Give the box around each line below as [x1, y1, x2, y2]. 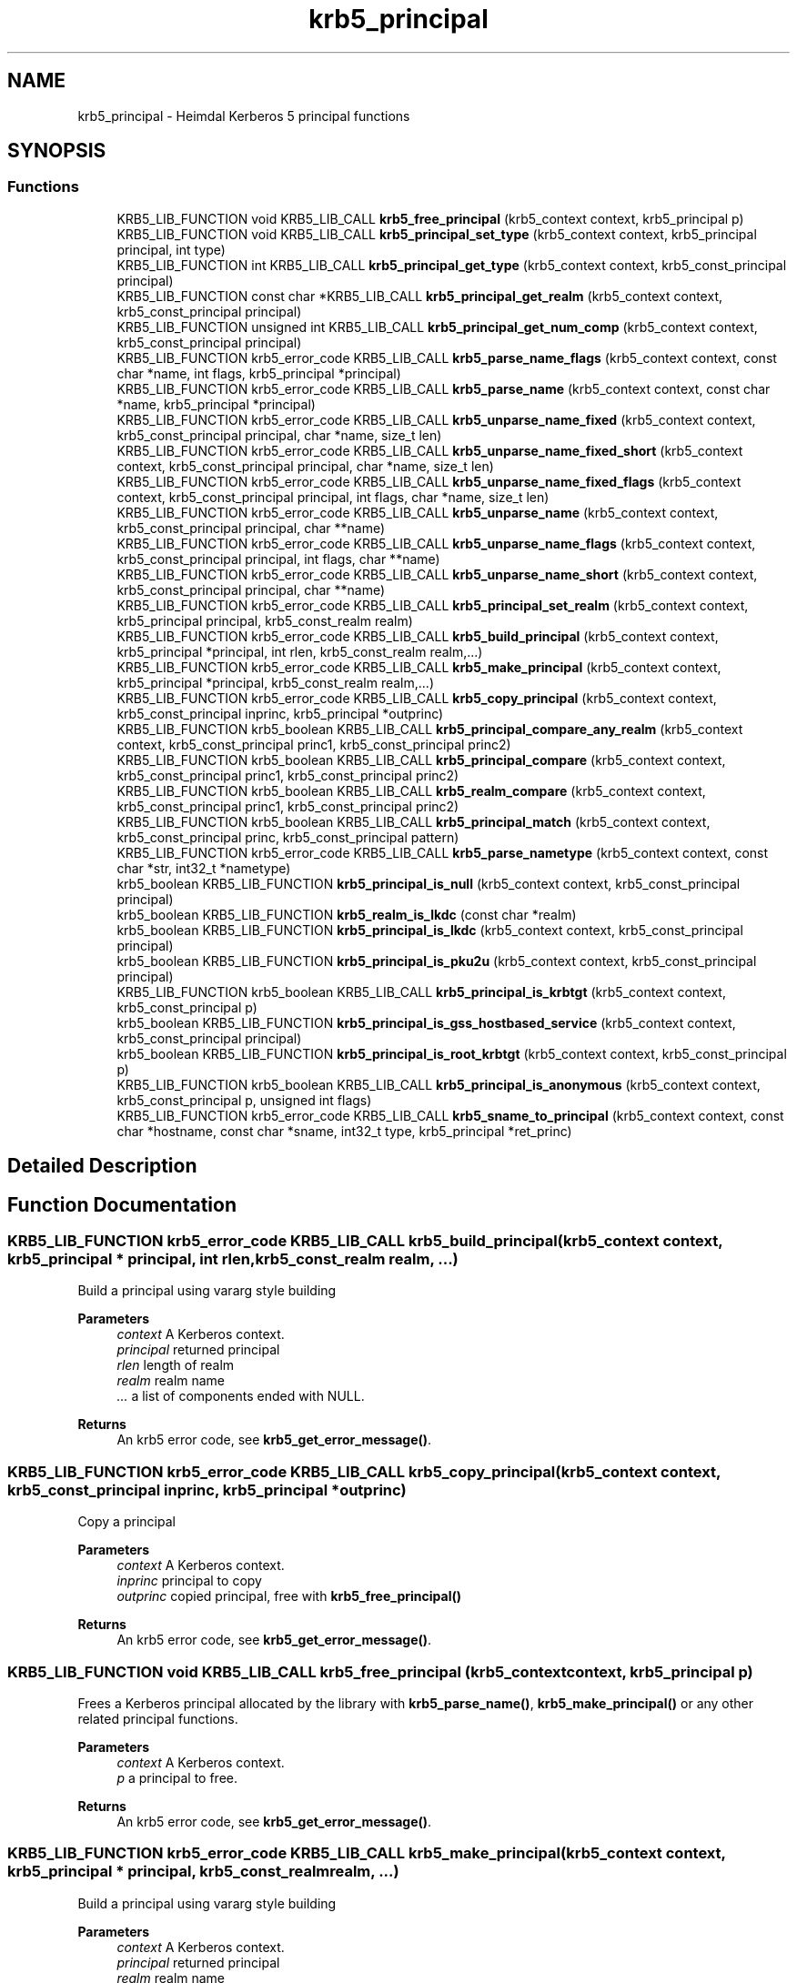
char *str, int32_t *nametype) [116, 860, 291, 876]
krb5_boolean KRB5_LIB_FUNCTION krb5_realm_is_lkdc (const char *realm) [116, 906, 577, 922]
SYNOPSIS [7, 139, 106, 163]
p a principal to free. [116, 1769, 238, 1786]
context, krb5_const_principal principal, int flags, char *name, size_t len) [116, 488, 550, 505]
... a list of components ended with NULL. [116, 1388, 365, 1404]
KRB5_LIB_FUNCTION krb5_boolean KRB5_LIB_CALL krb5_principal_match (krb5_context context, [116, 813, 711, 830]
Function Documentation [7, 1193, 237, 1216]
